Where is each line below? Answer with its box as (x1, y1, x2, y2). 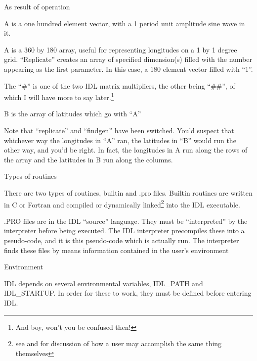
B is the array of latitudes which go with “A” (4, 108, 141, 119)
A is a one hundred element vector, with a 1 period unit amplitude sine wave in (4, 18, 245, 28)
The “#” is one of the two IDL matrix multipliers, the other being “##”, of (4, 80, 235, 91)
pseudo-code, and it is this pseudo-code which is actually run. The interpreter (4, 235, 239, 245)
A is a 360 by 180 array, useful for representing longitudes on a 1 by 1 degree (4, 44, 237, 54)
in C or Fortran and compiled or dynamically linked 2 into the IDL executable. (4, 198, 240, 209)
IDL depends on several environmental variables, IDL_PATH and (4, 278, 203, 288)
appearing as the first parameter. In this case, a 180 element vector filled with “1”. (4, 63, 253, 74)
